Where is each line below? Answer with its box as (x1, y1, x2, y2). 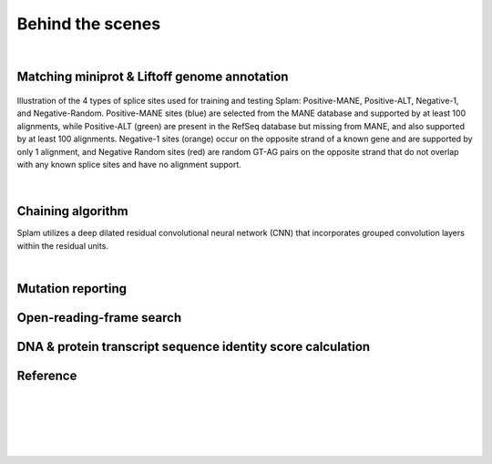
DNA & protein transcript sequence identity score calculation (16, 338, 371, 355)
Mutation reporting (16, 281, 128, 296)
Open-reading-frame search (16, 310, 182, 325)
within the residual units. (16, 240, 109, 251)
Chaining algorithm (16, 203, 128, 219)
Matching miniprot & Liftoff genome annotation (16, 69, 289, 85)
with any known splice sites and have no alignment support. (16, 159, 241, 170)
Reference (16, 367, 77, 383)
